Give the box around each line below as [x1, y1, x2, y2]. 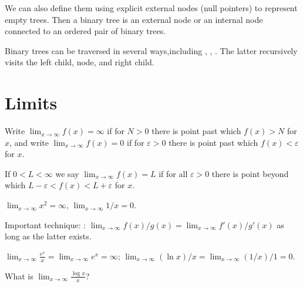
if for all [159, 167, 188, 179]
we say [55, 167, 79, 179]
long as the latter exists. [5, 230, 92, 242]
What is [5, 269, 33, 282]
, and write [9, 136, 49, 148]
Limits [5, 91, 58, 115]
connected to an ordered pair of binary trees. [5, 25, 166, 37]
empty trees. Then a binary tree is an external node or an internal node [5, 13, 263, 25]
